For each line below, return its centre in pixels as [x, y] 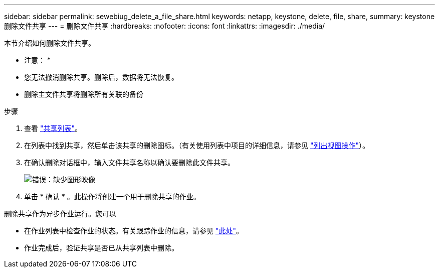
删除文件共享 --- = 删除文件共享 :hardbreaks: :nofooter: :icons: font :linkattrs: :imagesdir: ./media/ [165, 26]
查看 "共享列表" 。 [53, 128]
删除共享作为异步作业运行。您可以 [60, 214]
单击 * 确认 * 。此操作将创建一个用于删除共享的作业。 [112, 196]
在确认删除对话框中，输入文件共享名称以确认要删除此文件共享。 [129, 162]
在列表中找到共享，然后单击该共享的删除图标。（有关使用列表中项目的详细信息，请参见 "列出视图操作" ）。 [197, 145]
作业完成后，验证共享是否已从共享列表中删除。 [101, 248]
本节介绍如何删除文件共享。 [50, 43]
